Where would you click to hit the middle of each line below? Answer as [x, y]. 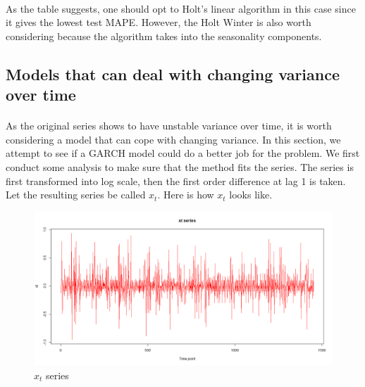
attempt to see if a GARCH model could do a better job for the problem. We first [183, 153]
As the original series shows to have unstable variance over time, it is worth [169, 126]
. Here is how [186, 195]
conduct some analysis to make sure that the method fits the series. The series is [180, 166]
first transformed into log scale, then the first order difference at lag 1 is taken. [176, 180]
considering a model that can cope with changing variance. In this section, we [173, 139]
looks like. [251, 195]
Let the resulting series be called [76, 195]
